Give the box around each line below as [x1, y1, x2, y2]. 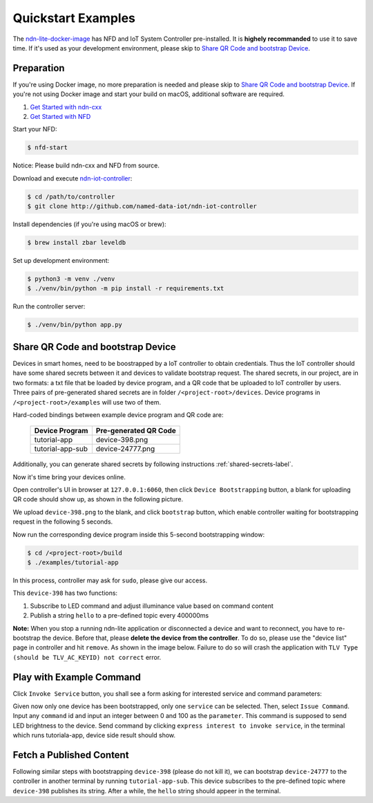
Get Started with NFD [30, 113, 91, 121]
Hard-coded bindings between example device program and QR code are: [12, 410, 224, 418]
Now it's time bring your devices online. [12, 472, 126, 481]
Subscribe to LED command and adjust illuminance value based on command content [30, 602, 274, 610]
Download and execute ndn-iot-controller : [12, 174, 133, 183]
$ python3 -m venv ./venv [27, 275, 115, 283]
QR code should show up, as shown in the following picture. [12, 495, 183, 504]
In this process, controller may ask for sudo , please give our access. [12, 576, 207, 584]
